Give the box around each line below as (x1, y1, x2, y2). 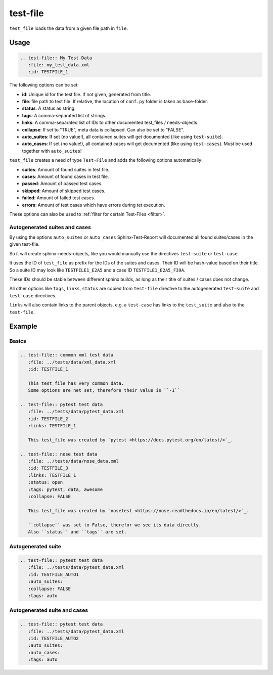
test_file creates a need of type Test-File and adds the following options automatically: (9, 157, 203, 163)
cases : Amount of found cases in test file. (22, 173, 109, 179)
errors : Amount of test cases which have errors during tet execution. (22, 202, 165, 208)
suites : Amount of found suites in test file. (22, 166, 110, 172)
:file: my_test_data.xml (28, 62, 89, 68)
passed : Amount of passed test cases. (22, 181, 103, 187)
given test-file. (9, 241, 40, 247)
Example (9, 322, 37, 331)
